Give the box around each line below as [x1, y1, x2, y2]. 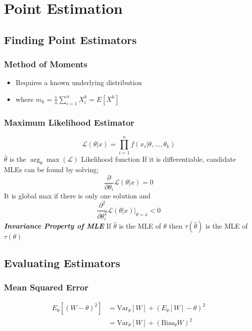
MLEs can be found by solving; [4, 164, 99, 175]
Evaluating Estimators [4, 255, 120, 270]
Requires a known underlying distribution [15, 77, 142, 88]
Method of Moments [4, 58, 88, 70]
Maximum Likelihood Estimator [4, 116, 135, 128]
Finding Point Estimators [4, 32, 137, 47]
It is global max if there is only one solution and [4, 190, 151, 201]
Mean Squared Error [4, 281, 89, 293]
